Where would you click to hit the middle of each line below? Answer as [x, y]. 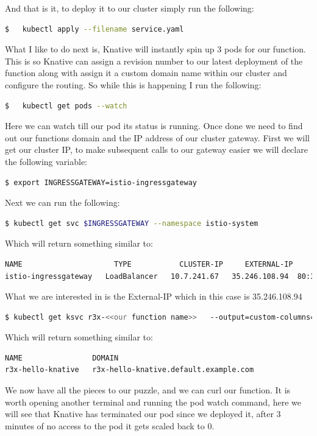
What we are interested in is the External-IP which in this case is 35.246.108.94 [154, 296]
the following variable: [46, 161]
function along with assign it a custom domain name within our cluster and [146, 73]
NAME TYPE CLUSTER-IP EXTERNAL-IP [149, 264]
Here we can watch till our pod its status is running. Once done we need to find [154, 126]
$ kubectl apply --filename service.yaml [94, 29]
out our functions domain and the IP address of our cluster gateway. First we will [157, 137]
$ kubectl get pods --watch [66, 106]
